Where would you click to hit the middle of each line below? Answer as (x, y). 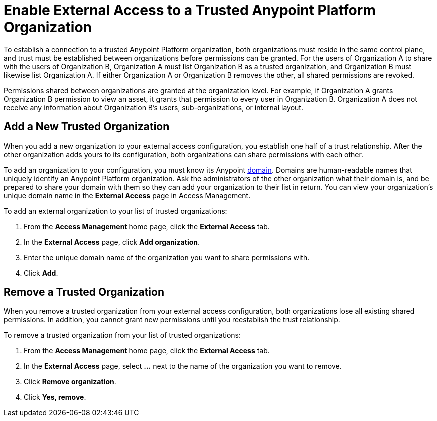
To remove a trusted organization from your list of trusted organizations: (123, 335)
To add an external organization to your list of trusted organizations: (116, 211)
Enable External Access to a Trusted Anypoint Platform (190, 10)
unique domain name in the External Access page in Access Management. (127, 195)
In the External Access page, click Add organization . (112, 242)
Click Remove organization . (70, 382)
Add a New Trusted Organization (87, 127)
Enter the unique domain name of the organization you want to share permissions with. (167, 257)
